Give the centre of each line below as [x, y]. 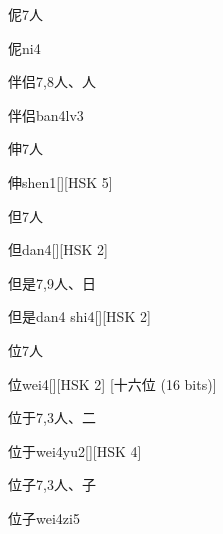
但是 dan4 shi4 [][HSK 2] [79, 316]
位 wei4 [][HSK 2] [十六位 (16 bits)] [112, 383]
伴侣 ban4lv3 [46, 114]
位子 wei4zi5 [44, 517]
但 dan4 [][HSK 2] [58, 249]
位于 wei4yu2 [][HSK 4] [75, 450]
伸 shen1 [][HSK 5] [60, 181]
